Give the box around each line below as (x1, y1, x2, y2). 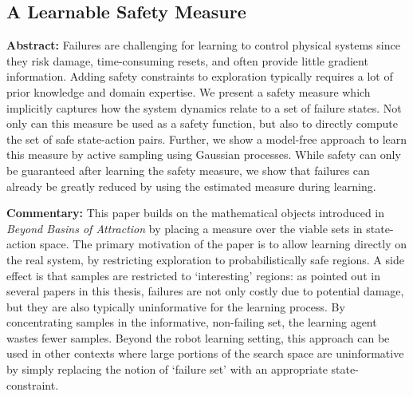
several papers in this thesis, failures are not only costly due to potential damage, (6, 283, 404, 299)
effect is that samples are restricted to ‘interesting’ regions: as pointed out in (6, 267, 380, 283)
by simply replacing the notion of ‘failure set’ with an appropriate (6, 361, 328, 378)
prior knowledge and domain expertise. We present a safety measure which (6, 83, 371, 100)
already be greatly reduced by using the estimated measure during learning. (6, 177, 376, 194)
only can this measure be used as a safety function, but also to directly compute (6, 115, 398, 132)
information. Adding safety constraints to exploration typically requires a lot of (6, 68, 393, 85)
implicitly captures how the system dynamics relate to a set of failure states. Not (6, 99, 402, 116)
